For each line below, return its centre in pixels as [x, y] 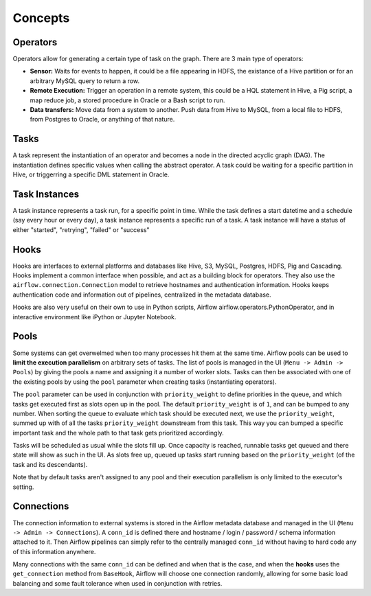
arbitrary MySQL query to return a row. [85, 81]
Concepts [41, 18]
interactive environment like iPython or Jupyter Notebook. [94, 317]
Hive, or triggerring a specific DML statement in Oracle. [91, 174]
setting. [23, 487]
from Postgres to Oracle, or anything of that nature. [102, 119]
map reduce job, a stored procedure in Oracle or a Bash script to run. [127, 100]
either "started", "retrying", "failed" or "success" [81, 229]
